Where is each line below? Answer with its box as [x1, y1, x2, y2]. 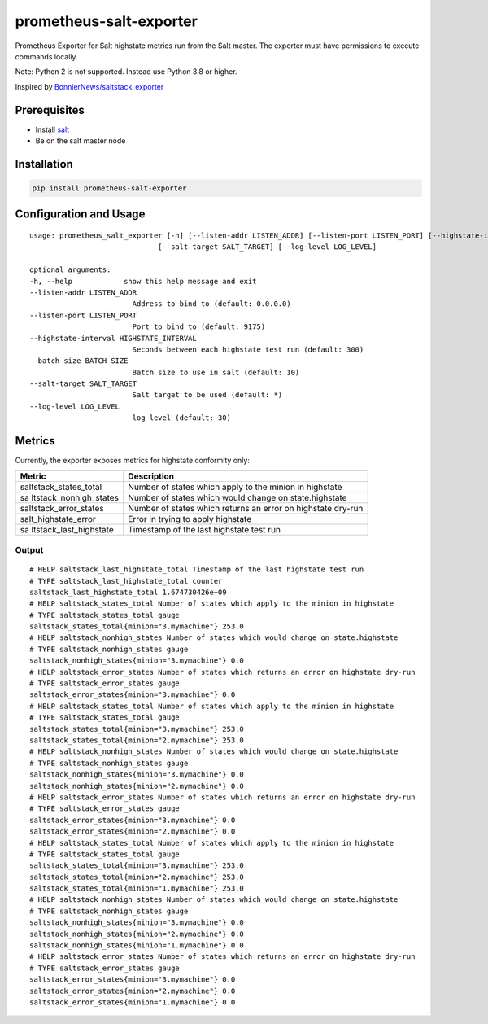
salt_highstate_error [20, 513, 97, 524]
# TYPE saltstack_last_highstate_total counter [29, 576, 223, 585]
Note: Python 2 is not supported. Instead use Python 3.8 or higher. [15, 67, 237, 77]
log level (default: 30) [132, 414, 232, 422]
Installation [15, 157, 73, 171]
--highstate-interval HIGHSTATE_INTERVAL [29, 334, 197, 343]
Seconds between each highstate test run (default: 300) [132, 344, 364, 354]
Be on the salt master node [35, 136, 126, 146]
